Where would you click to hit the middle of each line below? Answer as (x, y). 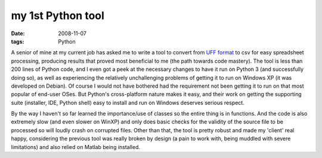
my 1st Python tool (58, 16)
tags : (18, 41)
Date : (18, 33)
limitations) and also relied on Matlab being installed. (75, 147)
